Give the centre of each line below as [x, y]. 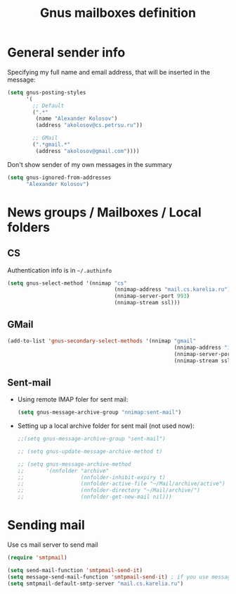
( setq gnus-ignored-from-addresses [59, 178]
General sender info [66, 52]
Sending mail [46, 525]
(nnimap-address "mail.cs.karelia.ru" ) [172, 290]
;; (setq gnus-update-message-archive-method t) [90, 451]
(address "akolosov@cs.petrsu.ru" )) [89, 125]
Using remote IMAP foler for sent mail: [73, 400]
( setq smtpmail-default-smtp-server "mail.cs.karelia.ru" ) [96, 583]
